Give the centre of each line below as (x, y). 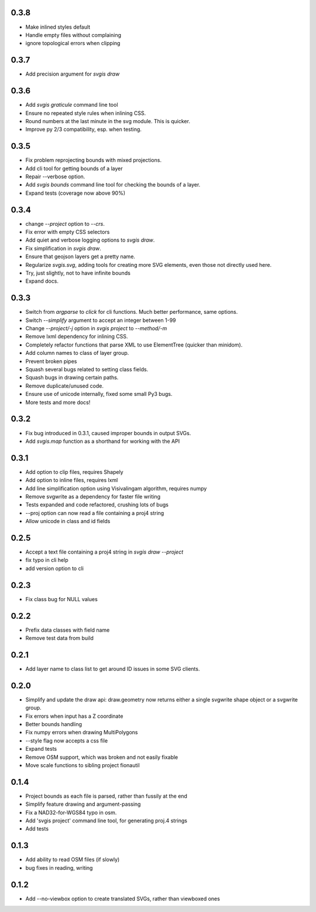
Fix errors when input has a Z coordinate (74, 716)
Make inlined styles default (58, 27)
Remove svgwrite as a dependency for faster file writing (93, 496)
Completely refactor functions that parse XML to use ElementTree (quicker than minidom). (134, 345)
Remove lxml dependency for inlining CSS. (77, 337)
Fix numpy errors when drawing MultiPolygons (82, 733)
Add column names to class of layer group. (77, 353)
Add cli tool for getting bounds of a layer (74, 168)
